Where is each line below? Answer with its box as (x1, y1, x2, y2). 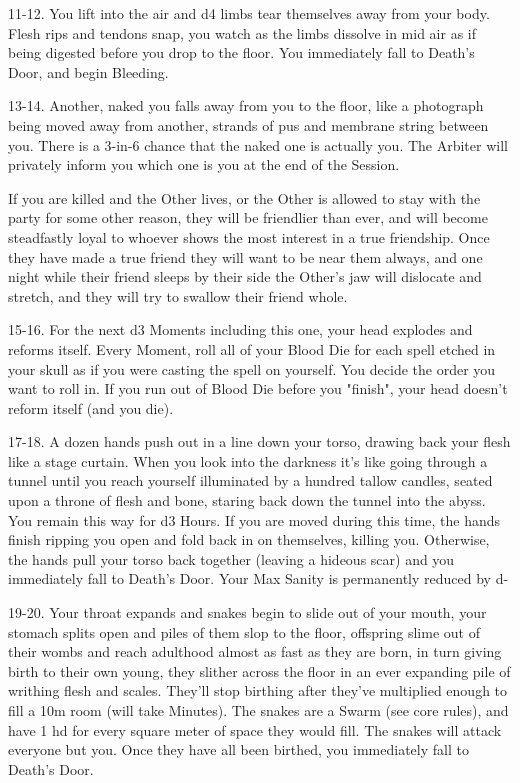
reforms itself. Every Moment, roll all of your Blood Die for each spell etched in (8, 338, 496, 359)
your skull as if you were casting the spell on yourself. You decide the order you (8, 358, 496, 379)
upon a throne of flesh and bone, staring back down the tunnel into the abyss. (8, 490, 486, 511)
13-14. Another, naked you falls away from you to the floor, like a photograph (8, 95, 484, 116)
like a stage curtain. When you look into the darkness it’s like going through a (8, 450, 488, 471)
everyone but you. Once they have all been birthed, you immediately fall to (8, 739, 469, 760)
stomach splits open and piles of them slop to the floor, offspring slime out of (8, 621, 480, 642)
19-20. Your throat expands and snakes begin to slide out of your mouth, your (8, 602, 487, 623)
